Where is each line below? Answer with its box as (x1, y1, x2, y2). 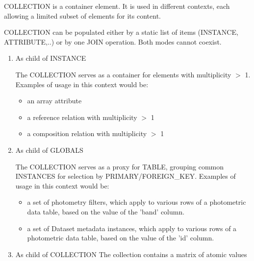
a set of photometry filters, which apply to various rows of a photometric (27, 197, 246, 207)
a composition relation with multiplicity (27, 128, 147, 139)
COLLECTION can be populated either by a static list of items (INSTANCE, (4, 27, 238, 37)
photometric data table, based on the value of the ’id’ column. (27, 233, 214, 243)
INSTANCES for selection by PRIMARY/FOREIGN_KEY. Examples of (15, 171, 236, 181)
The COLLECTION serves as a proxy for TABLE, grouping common (15, 161, 224, 171)
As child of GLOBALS (15, 144, 83, 155)
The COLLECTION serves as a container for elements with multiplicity (15, 69, 231, 79)
